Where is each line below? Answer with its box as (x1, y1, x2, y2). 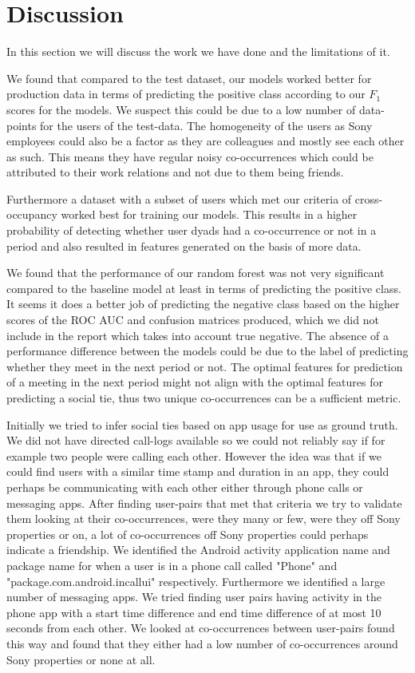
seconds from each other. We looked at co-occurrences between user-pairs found (6, 620, 395, 636)
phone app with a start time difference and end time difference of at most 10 (6, 604, 381, 620)
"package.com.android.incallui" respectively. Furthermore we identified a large (6, 572, 385, 589)
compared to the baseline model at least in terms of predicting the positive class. (6, 279, 401, 296)
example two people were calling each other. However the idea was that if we (6, 447, 381, 464)
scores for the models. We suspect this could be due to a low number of (6, 101, 356, 117)
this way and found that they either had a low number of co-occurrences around (6, 635, 398, 651)
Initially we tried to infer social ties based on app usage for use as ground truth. (6, 416, 398, 433)
